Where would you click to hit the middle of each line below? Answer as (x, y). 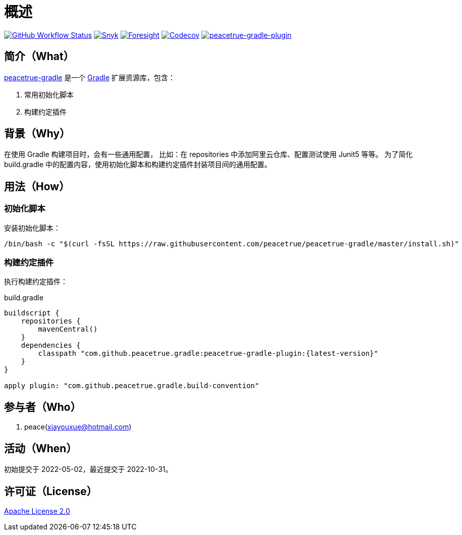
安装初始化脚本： (32, 228)
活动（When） (41, 448)
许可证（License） (51, 491)
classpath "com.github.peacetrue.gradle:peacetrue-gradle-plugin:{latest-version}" (208, 354)
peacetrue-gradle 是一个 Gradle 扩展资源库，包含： (90, 77)
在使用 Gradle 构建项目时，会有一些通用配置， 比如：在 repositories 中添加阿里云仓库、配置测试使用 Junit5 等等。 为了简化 (209, 154)
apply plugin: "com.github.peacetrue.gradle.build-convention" (132, 386)
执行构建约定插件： (36, 282)
